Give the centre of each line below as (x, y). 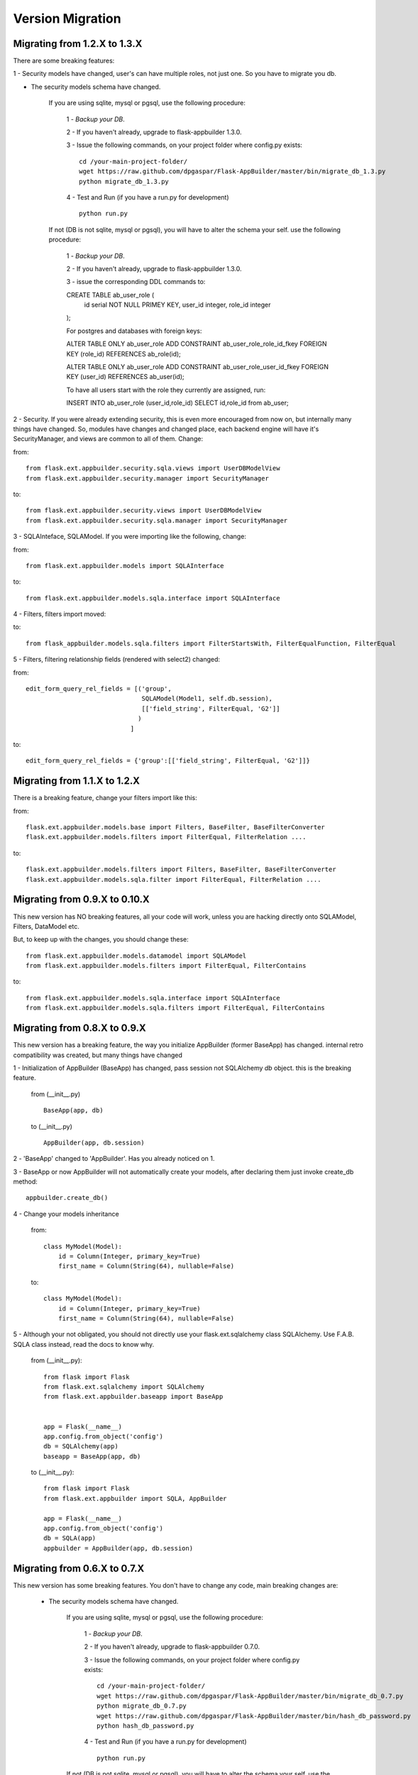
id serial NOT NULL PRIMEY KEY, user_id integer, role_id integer (177, 305)
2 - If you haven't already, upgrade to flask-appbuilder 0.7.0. (172, 1646)
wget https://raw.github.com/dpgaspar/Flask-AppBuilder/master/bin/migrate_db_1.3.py (232, 171)
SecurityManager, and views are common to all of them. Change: (108, 439)
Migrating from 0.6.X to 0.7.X (79, 1568)
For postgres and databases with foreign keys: (134, 331)
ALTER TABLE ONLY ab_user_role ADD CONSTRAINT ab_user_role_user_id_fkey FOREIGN (198, 367)
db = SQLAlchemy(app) (81, 1446)
